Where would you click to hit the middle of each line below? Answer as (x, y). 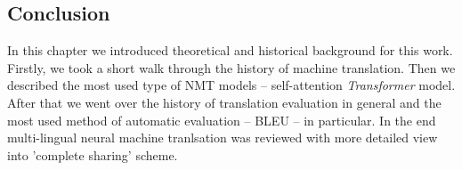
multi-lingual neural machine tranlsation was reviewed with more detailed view (223, 138)
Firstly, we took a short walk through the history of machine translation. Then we (231, 67)
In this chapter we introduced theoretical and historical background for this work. (230, 50)
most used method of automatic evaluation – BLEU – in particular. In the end (222, 120)
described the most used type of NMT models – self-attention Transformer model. (231, 85)
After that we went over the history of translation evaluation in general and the (224, 102)
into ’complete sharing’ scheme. (93, 154)
